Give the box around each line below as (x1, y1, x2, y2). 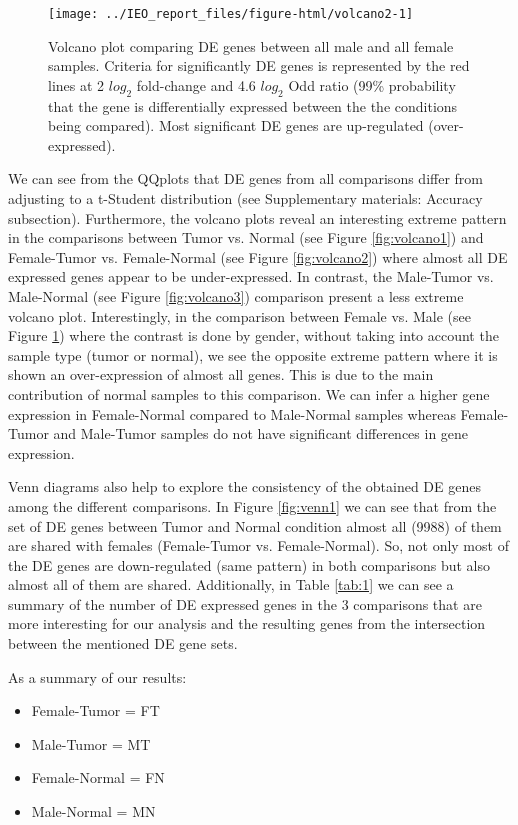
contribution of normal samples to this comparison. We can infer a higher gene (8, 383, 490, 404)
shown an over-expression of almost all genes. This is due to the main (8, 364, 434, 385)
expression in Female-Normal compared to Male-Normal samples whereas (8, 403, 456, 424)
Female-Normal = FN (31, 767, 165, 788)
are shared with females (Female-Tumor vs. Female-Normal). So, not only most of (8, 535, 509, 556)
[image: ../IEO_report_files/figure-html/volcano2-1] (48, 7, 414, 21)
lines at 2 (48, 74, 105, 95)
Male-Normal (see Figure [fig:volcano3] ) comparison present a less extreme (8, 285, 464, 306)
